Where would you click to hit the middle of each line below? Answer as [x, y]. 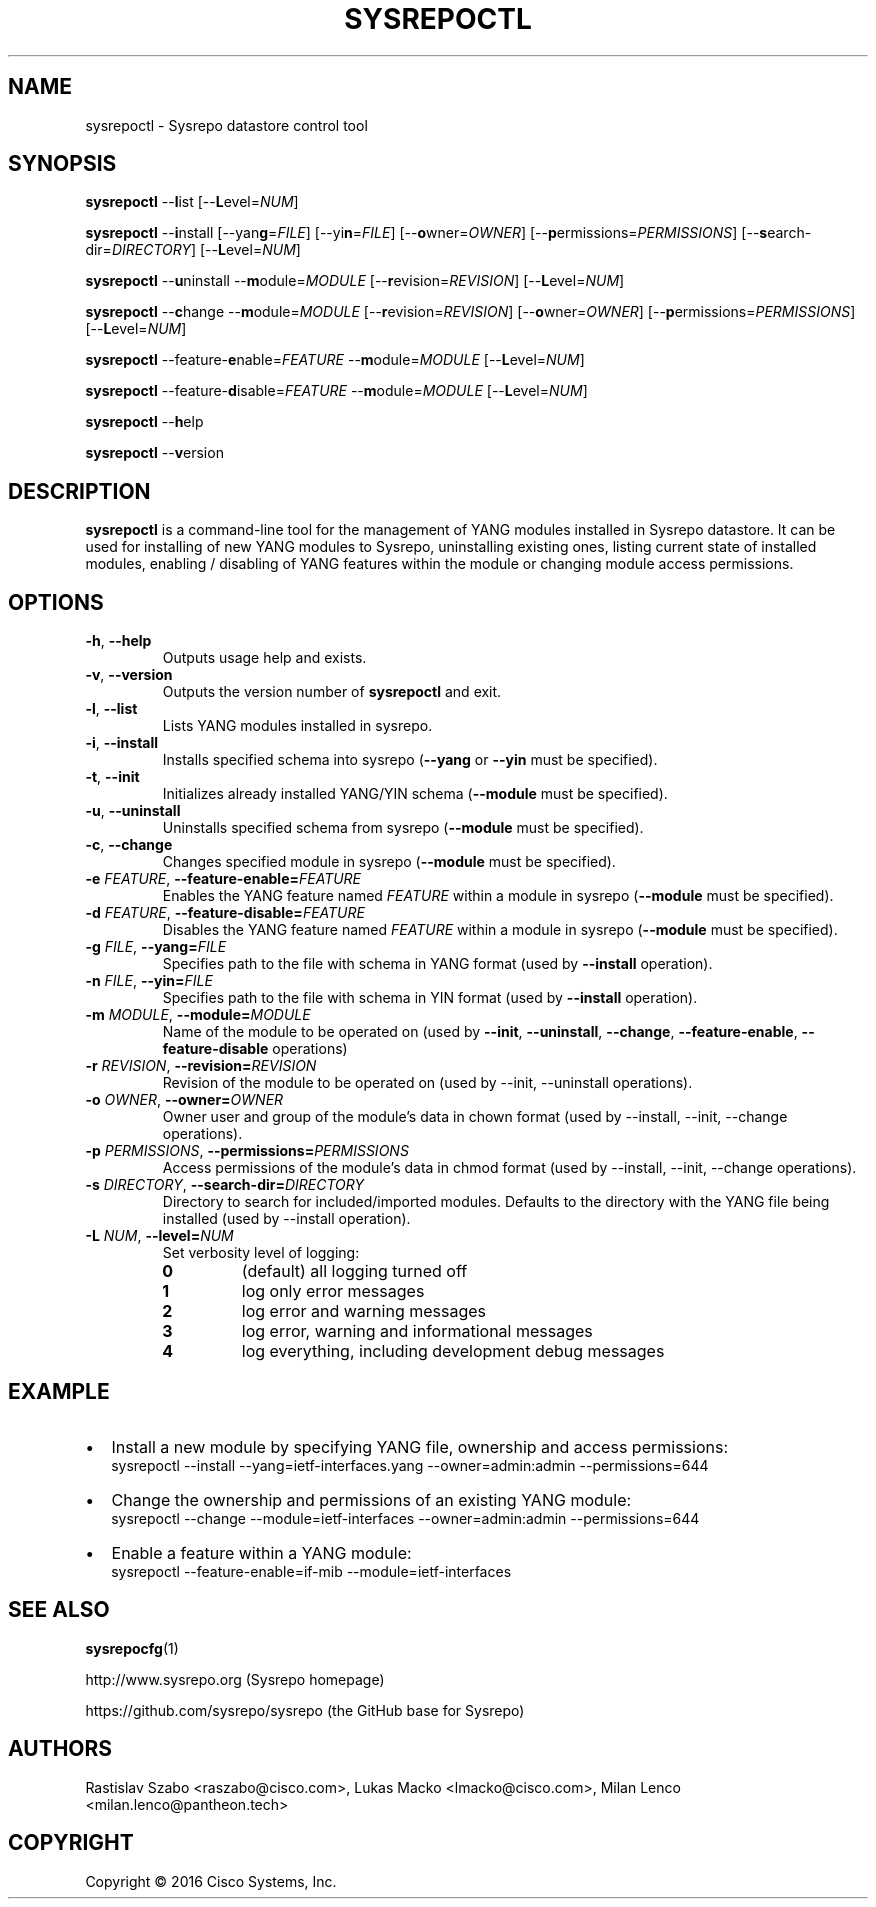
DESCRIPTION [79, 491]
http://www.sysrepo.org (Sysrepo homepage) [235, 1679]
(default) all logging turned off [354, 1271]
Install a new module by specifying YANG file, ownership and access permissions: [419, 1446]
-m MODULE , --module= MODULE [198, 1015]
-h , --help [118, 641]
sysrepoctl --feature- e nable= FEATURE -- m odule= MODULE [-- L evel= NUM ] [335, 360]
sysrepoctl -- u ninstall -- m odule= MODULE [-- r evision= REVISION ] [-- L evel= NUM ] [355, 281]
